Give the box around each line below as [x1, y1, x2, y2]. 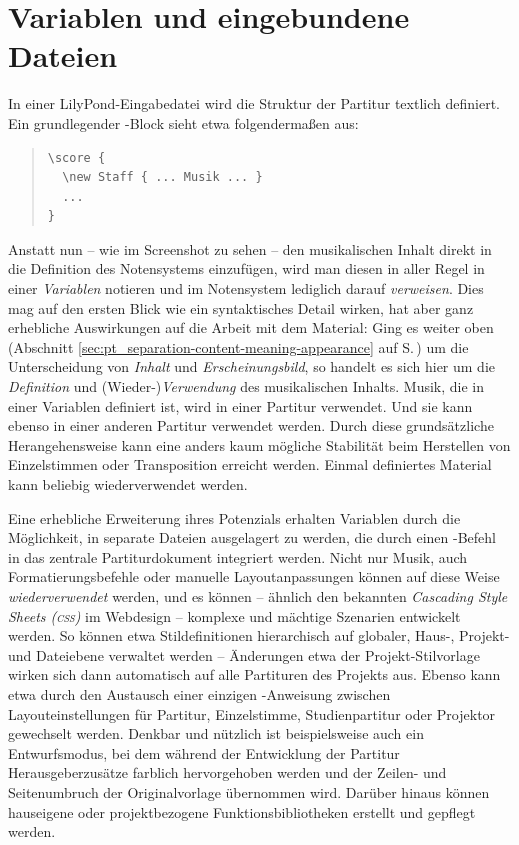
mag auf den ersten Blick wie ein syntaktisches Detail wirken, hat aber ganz [8, 297, 474, 318]
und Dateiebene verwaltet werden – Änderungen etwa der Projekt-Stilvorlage [8, 644, 480, 665]
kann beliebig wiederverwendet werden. [8, 474, 248, 494]
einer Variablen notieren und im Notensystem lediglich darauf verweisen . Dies [8, 278, 484, 299]
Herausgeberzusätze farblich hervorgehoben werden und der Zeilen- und [8, 762, 447, 783]
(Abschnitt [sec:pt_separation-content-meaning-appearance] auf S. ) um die [8, 336, 469, 357]
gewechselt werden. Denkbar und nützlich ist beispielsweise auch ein [8, 723, 424, 744]
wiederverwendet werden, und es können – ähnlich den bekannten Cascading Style [8, 585, 508, 606]
